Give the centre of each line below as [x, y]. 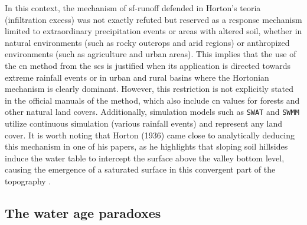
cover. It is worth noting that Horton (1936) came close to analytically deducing [150, 135]
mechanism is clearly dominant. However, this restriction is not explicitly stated [149, 89]
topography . [28, 181]
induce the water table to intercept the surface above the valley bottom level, [145, 158]
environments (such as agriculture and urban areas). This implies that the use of [151, 54]
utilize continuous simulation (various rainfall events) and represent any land [143, 123]
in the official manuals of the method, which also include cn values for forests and [152, 100]
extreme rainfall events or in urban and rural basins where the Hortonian [137, 77]
